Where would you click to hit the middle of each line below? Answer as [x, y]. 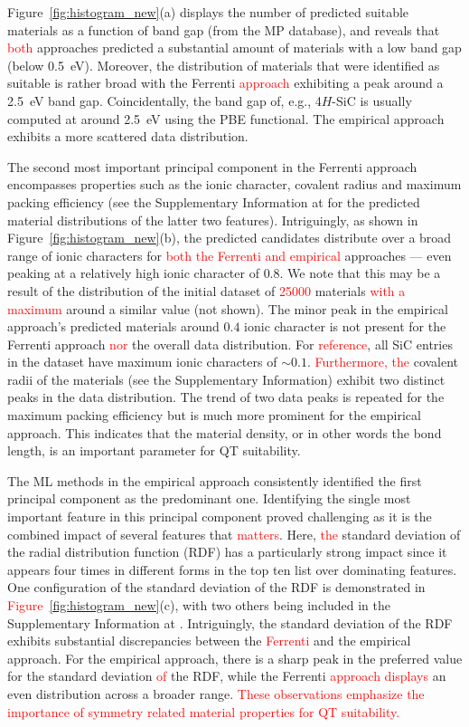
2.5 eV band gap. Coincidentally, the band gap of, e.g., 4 [164, 100]
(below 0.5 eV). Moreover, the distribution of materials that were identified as [224, 65]
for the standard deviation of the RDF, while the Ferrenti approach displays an [227, 676]
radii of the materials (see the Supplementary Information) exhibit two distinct [226, 379]
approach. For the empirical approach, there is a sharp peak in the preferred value [235, 658]
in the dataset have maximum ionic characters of [142, 362]
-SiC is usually [372, 100]
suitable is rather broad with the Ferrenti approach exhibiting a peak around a [225, 83]
